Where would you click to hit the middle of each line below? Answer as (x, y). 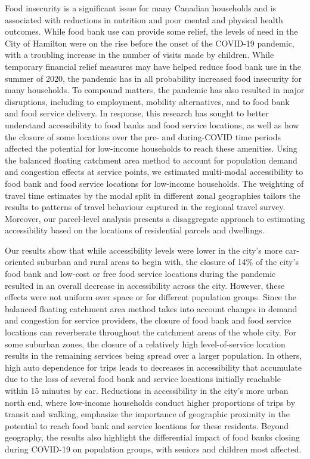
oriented (20, 262)
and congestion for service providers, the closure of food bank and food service (148, 320)
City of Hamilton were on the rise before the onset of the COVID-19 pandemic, (150, 43)
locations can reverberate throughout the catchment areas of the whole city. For (151, 332)
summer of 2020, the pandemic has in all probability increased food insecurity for (153, 78)
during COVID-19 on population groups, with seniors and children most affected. (153, 449)
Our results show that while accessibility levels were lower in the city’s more (144, 250)
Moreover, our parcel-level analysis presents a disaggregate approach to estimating (155, 218)
